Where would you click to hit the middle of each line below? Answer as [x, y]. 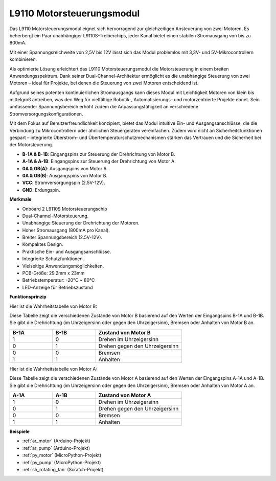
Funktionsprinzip [28, 297]
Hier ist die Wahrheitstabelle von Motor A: [53, 369]
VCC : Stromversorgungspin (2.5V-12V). [64, 183]
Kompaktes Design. [43, 244]
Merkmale [20, 199]
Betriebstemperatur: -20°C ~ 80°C [59, 280]
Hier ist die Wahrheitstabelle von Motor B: [53, 306]
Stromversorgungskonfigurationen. [46, 114]
